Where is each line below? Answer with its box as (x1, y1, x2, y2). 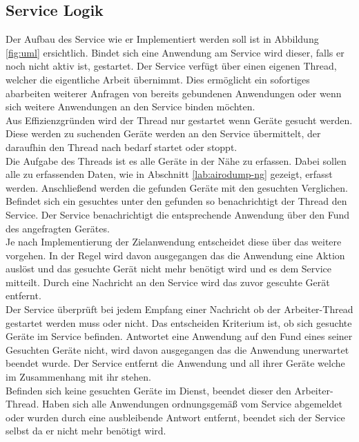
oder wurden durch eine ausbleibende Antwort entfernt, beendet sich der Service (6, 410, 345, 424)
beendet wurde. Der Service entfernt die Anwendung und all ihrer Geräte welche (6, 356, 345, 370)
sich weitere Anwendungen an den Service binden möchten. (6, 99, 255, 114)
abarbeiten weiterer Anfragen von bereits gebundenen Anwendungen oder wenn (6, 86, 342, 100)
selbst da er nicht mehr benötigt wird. (6, 423, 166, 438)
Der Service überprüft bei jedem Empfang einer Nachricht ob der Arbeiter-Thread (6, 302, 353, 317)
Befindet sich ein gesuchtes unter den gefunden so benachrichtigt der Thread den (6, 194, 347, 208)
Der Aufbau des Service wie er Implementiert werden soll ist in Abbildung (6, 32, 319, 46)
